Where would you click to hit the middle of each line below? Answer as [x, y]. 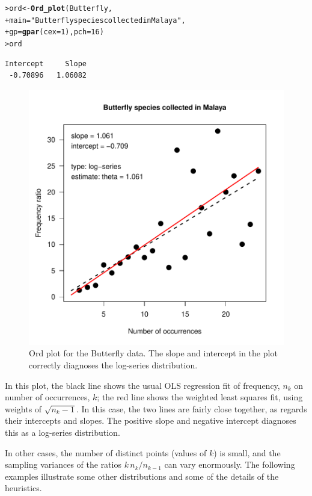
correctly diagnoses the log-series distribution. [113, 365]
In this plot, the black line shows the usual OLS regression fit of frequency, [142, 385]
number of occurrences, [47, 397]
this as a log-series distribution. [63, 432]
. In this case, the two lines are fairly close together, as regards [192, 408]
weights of [23, 408]
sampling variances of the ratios [63, 464]
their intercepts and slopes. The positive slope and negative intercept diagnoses [151, 420]
